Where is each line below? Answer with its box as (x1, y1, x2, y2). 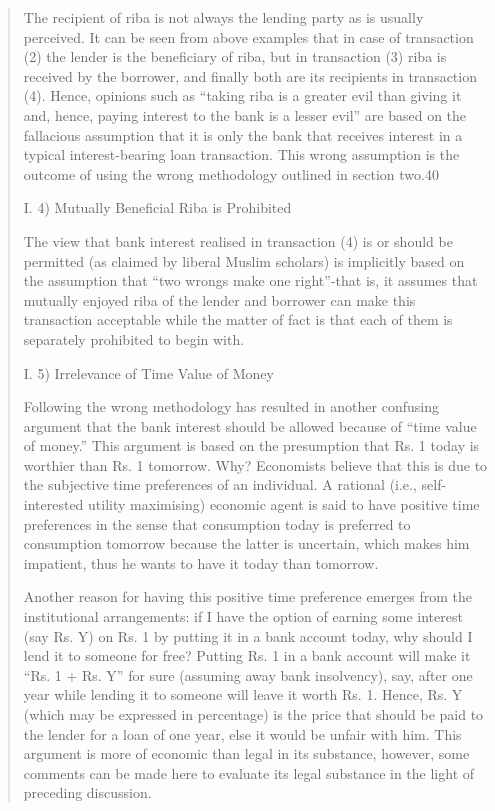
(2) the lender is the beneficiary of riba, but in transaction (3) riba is (23, 46, 447, 67)
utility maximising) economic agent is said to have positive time (88, 494, 480, 515)
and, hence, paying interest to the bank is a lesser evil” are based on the (23, 104, 467, 125)
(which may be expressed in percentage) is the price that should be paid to (23, 704, 484, 724)
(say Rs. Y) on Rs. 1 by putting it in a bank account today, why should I (23, 625, 473, 646)
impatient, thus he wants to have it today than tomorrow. (23, 552, 379, 573)
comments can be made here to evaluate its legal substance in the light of (23, 762, 475, 783)
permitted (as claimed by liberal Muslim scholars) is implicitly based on (23, 250, 465, 271)
